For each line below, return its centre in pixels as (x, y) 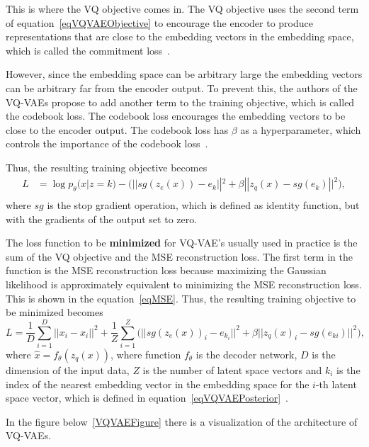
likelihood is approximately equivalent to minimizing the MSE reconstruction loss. (184, 284)
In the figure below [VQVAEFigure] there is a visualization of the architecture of (182, 421)
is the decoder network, (246, 354)
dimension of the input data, (68, 369)
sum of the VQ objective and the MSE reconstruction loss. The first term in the (179, 256)
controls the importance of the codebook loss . (107, 143)
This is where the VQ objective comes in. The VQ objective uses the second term (182, 9)
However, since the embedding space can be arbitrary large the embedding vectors (184, 74)
